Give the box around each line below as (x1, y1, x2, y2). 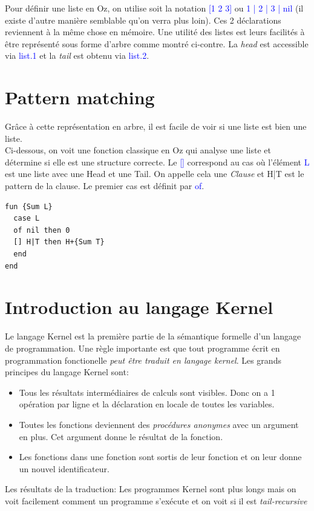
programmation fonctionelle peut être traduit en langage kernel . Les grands (5, 353, 281, 366)
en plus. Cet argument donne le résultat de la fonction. (19, 430, 223, 443)
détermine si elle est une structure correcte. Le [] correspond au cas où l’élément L (5, 155, 310, 168)
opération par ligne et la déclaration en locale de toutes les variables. (19, 398, 275, 410)
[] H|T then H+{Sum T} (13, 238, 105, 247)
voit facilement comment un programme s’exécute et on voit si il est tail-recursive (5, 494, 307, 507)
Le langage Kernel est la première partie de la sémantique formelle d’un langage (5, 330, 301, 342)
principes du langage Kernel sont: (5, 366, 129, 378)
